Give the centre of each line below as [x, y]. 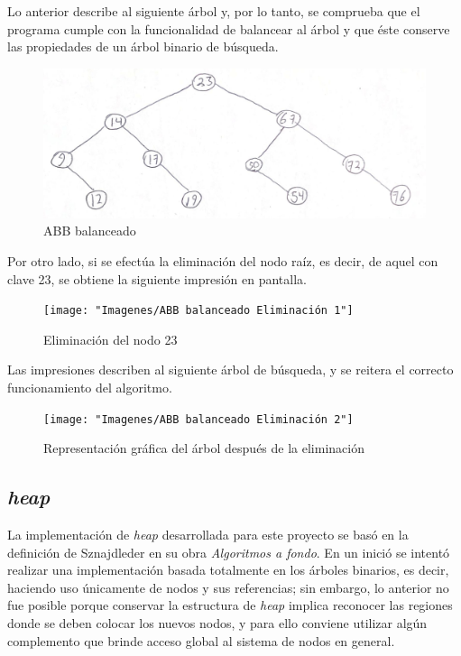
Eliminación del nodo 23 [111, 339]
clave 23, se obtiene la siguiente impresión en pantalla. [157, 278]
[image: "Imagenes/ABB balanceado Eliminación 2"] [198, 419]
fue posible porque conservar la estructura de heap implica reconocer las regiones [230, 605]
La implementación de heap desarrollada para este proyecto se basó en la [208, 535]
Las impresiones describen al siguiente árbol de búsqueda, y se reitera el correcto [230, 370]
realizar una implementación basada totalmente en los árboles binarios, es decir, [228, 570]
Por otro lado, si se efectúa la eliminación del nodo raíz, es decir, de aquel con [223, 261]
